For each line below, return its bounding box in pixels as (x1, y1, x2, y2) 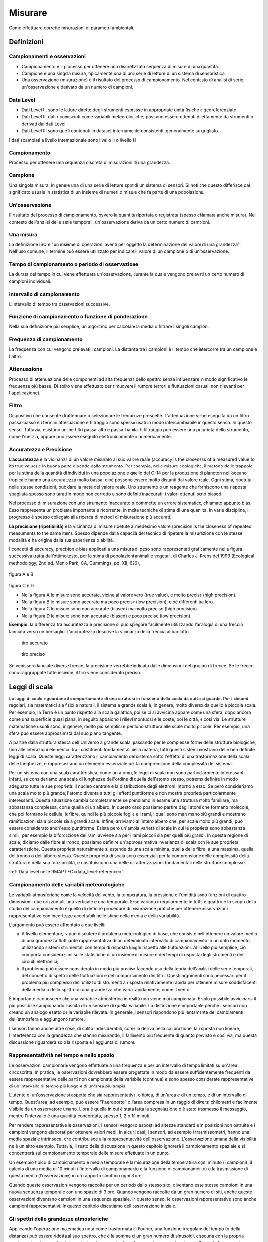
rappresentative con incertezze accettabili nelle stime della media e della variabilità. (9, 912, 181, 919)
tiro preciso (21, 651, 45, 657)
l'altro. (9, 353, 22, 359)
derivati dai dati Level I (21, 121, 68, 127)
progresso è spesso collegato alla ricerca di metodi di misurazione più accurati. (9, 514, 171, 520)
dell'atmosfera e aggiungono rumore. (9, 1016, 85, 1022)
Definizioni (9, 38, 44, 46)
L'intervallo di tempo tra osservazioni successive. (9, 301, 110, 307)
